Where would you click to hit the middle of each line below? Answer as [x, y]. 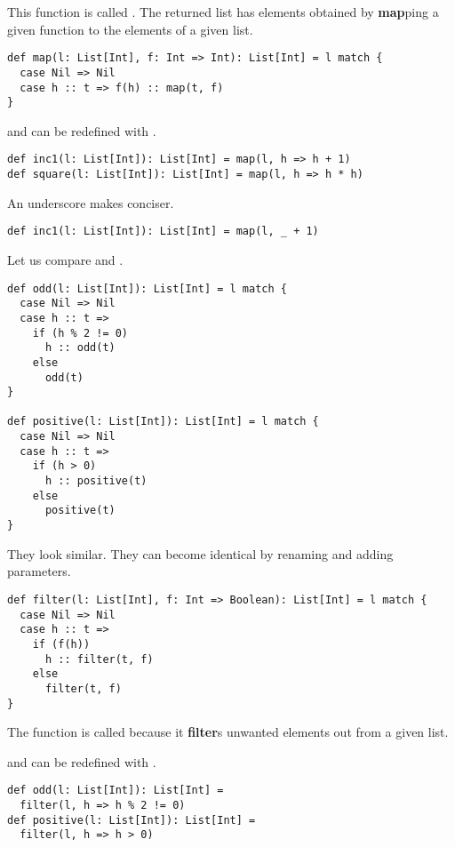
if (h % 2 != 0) [80, 333]
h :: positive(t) [96, 481]
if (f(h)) [61, 644]
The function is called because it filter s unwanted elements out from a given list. [228, 732]
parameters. [39, 571]
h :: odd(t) [80, 348]
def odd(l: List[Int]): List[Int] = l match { [147, 288]
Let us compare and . [65, 259]
